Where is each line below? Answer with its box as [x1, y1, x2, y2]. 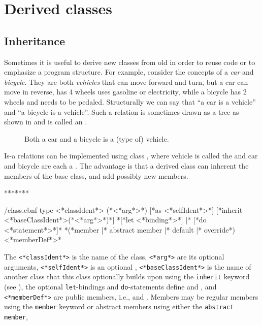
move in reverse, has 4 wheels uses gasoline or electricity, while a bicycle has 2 [4, 86, 247, 97]
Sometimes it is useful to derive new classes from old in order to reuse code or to [4, 56, 255, 67]
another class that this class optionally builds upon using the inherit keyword [4, 271, 250, 282]
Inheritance [4, 32, 65, 48]
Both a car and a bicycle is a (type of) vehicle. [24, 133, 169, 144]
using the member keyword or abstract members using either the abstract [4, 301, 234, 312]
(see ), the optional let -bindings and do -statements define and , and [4, 281, 217, 292]
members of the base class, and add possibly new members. [4, 170, 188, 181]
